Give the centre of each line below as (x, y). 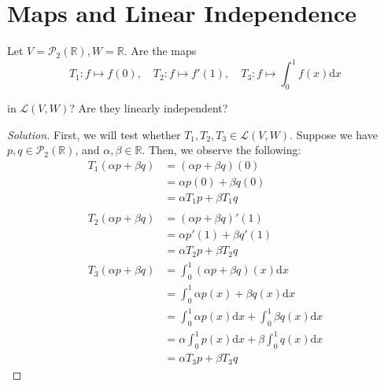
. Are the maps (160, 51)
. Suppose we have (334, 134)
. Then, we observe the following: (222, 150)
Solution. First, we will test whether (94, 134)
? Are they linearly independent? (149, 108)
